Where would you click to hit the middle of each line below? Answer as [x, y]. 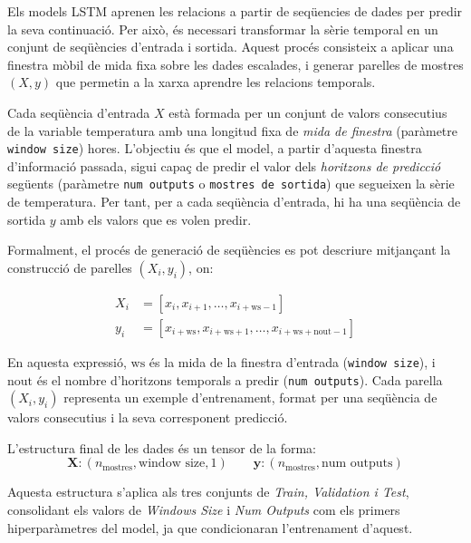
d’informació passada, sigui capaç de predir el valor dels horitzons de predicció [224, 165]
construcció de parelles [70, 267]
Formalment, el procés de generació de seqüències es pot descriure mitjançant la [229, 250]
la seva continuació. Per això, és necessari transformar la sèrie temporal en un [223, 29]
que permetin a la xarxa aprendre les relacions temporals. [216, 82]
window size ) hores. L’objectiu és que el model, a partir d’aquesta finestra [215, 148]
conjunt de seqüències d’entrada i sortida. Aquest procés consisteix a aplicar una [231, 47]
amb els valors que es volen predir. [156, 219]
